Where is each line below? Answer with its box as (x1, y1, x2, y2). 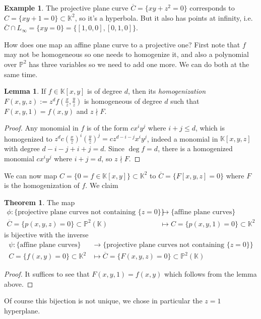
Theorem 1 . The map (4, 197, 75, 207)
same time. (4, 69, 38, 79)
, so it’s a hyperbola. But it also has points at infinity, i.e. (75, 12, 253, 23)
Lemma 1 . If (4, 86, 46, 96)
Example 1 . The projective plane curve (4, 3, 128, 13)
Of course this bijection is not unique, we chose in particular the (4, 295, 203, 306)
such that (170, 95, 200, 106)
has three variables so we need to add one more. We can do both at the (29, 58, 249, 69)
